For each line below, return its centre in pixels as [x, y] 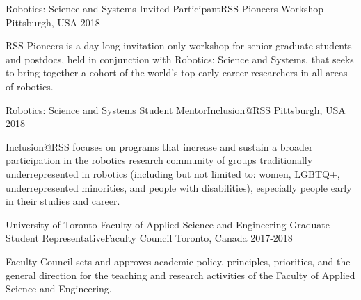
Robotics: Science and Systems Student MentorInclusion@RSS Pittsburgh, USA [176, 109]
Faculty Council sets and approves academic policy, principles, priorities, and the [178, 261]
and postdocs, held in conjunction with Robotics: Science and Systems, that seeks [180, 59]
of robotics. [30, 86]
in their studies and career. [63, 201]
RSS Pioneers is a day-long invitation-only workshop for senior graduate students [179, 45]
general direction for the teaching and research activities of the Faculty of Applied [180, 275]
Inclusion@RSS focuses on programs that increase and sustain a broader [159, 146]
